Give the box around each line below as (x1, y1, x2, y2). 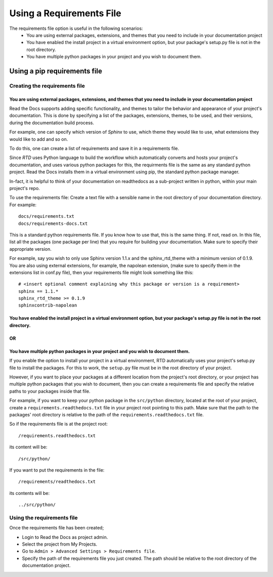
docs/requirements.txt (18, 213, 75, 219)
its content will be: (9, 444, 48, 450)
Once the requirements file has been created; (9, 525, 104, 531)
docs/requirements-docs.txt (18, 220, 88, 226)
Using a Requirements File (9, 8, 121, 19)
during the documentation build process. (9, 120, 95, 126)
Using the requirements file (9, 514, 78, 521)
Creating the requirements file (9, 82, 85, 89)
